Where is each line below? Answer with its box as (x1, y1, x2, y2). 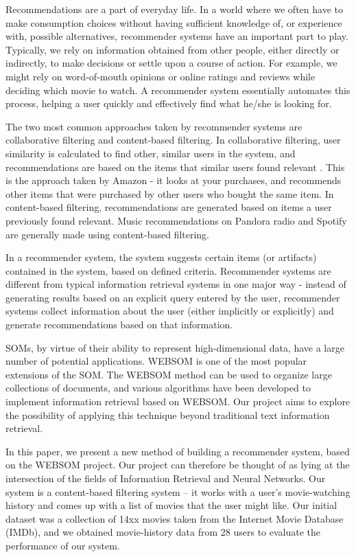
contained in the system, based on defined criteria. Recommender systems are (5, 263, 331, 277)
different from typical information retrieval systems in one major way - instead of (5, 277, 346, 291)
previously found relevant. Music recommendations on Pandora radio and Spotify (5, 213, 347, 227)
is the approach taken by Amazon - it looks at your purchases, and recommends (5, 173, 342, 187)
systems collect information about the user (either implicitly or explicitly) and (5, 304, 334, 318)
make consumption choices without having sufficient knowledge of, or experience (5, 15, 342, 30)
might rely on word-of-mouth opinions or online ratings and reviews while (5, 69, 316, 83)
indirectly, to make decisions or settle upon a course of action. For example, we (5, 56, 337, 70)
